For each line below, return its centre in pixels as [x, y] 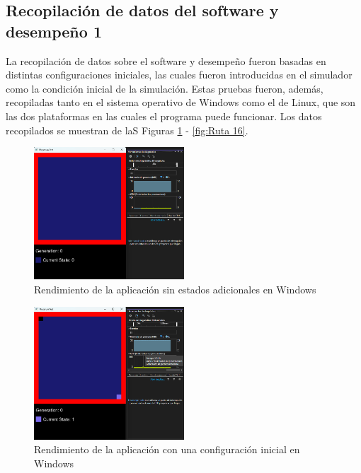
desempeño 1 [54, 31]
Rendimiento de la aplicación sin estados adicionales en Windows [175, 290]
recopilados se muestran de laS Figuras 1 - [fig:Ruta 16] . [127, 130]
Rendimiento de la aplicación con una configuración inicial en [167, 449]
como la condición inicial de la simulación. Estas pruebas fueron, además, [165, 88]
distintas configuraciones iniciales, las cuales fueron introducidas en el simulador [179, 75]
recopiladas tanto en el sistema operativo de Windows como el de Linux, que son [181, 102]
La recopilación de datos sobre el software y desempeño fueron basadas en [166, 60]
